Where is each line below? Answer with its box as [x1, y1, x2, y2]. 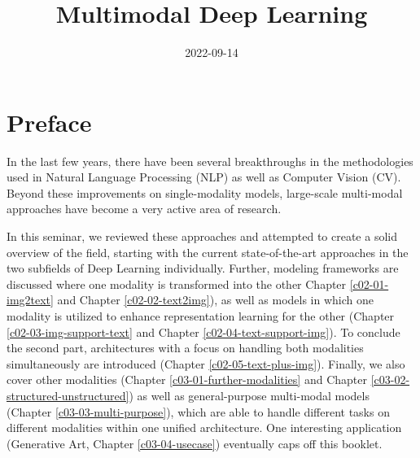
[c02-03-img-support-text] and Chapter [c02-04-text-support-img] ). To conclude [7, 323, 400, 340]
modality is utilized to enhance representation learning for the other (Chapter [7, 308, 395, 324]
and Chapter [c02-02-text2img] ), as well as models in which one [57, 291, 374, 308]
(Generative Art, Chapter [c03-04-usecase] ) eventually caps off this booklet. [7, 434, 383, 451]
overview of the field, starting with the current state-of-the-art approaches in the [7, 243, 409, 260]
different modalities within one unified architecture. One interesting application [7, 419, 402, 436]
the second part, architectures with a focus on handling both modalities [7, 339, 364, 356]
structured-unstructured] [7, 386, 129, 403]
